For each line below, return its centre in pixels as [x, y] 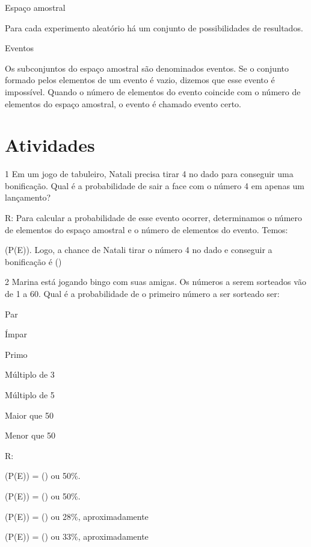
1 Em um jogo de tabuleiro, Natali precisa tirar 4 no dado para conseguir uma [149, 174]
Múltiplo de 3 [30, 374]
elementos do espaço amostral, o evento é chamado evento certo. [123, 103]
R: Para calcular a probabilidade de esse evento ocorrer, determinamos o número [154, 218]
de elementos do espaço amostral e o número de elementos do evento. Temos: [146, 229]
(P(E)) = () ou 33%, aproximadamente [77, 536]
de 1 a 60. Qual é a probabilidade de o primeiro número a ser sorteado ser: [142, 294]
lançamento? [28, 197]
